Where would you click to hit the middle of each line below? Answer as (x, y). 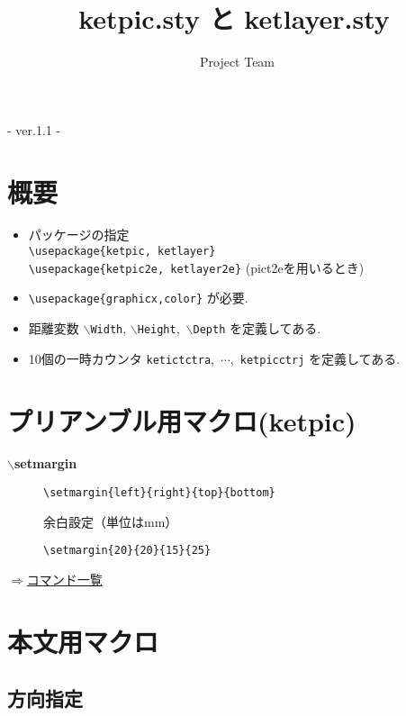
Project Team (237, 62)
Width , (108, 328)
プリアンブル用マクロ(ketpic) (182, 420)
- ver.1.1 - (34, 129)
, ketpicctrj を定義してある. (315, 358)
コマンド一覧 (64, 579)
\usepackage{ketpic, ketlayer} (122, 252)
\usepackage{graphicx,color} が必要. (138, 298)
